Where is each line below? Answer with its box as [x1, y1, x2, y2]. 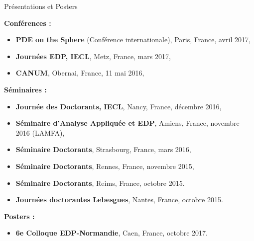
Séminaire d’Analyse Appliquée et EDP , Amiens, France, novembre [15, 118, 240, 128]
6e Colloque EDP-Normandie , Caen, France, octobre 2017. [15, 228, 208, 238]
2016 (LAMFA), [15, 127, 65, 138]
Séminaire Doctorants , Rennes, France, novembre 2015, [15, 161, 194, 171]
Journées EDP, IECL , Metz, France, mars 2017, [15, 51, 171, 61]
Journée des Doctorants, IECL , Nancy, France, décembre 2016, [15, 101, 222, 111]
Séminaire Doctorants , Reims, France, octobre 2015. [15, 177, 185, 188]
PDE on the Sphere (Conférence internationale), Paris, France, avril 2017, [15, 34, 251, 45]
